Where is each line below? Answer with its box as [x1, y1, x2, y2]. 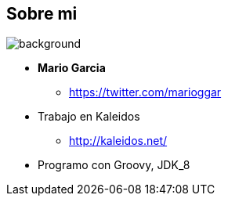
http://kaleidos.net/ [69, 134, 168, 148]
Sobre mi [6, 4, 78, 23]
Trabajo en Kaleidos [38, 110, 140, 124]
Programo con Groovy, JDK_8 [38, 158, 190, 172]
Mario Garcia [38, 61, 106, 75]
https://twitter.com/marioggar [69, 85, 222, 99]
